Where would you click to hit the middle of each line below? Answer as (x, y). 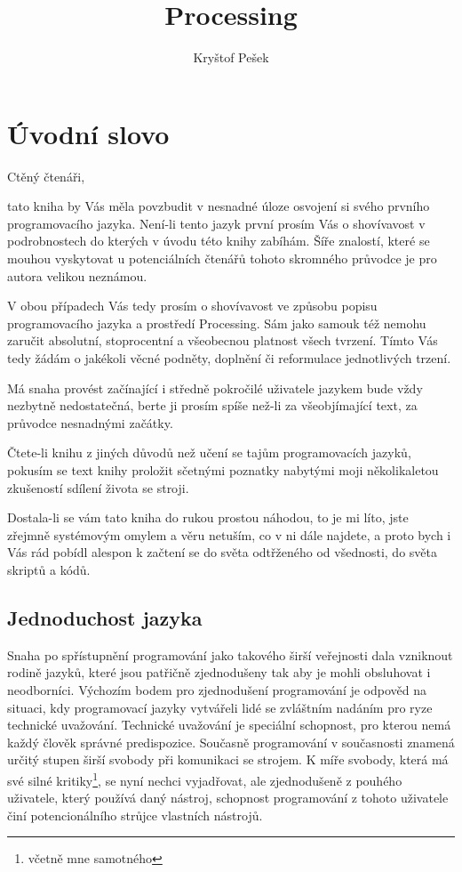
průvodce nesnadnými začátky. (90, 422)
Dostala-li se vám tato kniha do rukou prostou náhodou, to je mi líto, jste (208, 517)
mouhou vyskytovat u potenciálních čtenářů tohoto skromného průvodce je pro (222, 258)
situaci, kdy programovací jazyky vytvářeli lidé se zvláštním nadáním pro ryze (220, 707)
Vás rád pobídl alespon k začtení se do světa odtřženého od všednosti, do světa (222, 552)
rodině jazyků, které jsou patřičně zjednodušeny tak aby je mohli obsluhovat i (219, 672)
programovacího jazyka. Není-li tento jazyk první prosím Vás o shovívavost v (216, 223)
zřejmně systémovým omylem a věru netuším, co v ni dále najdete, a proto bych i (229, 534)
